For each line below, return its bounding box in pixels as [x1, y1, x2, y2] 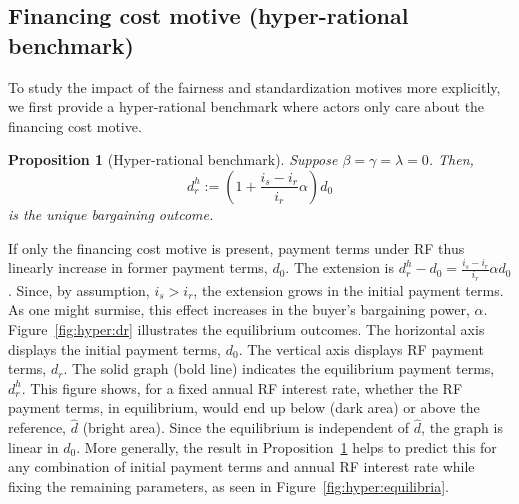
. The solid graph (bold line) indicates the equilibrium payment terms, [63, 358, 495, 379]
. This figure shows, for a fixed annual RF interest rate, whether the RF [21, 377, 463, 398]
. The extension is [285, 257, 394, 278]
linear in [8, 436, 59, 457]
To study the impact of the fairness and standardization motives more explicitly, [8, 76, 501, 97]
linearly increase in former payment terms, [8, 257, 268, 278]
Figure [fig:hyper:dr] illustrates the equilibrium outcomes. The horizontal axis [8, 319, 485, 340]
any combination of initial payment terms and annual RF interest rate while [8, 456, 475, 477]
